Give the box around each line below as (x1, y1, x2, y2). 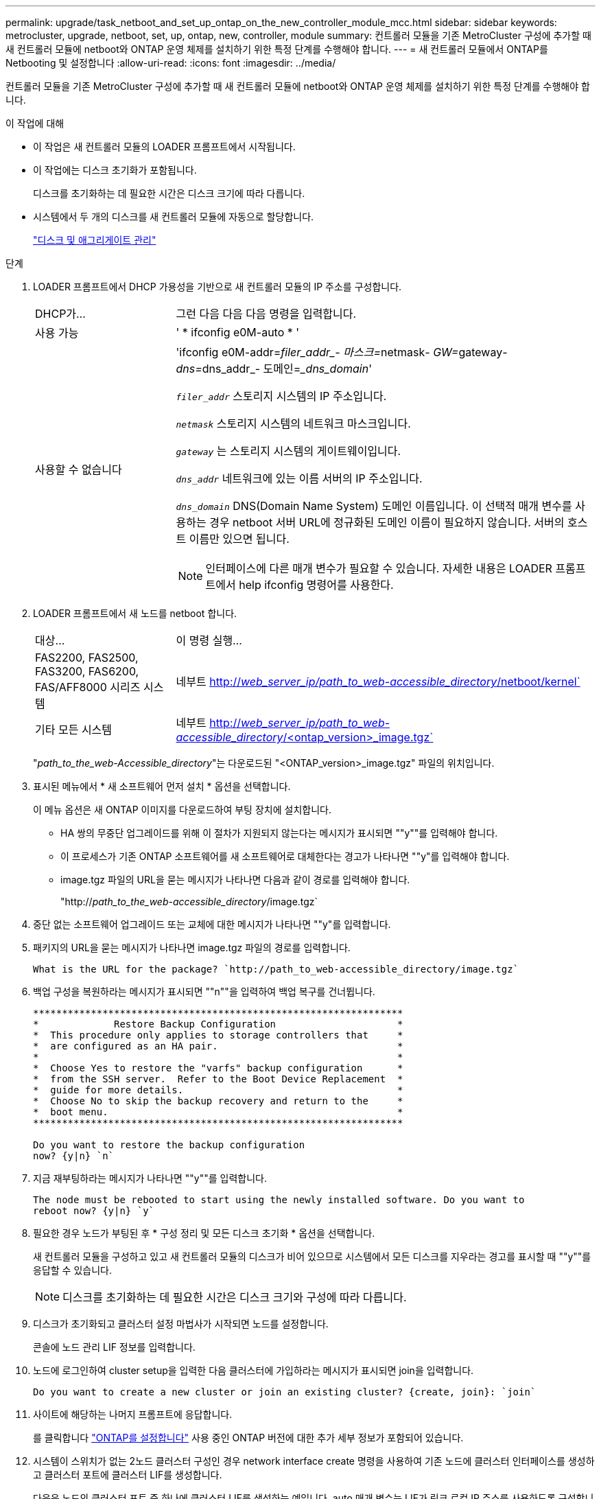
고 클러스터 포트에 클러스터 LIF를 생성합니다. (33, 1469, 222, 1480)
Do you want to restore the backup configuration (33, 1139, 305, 1150)
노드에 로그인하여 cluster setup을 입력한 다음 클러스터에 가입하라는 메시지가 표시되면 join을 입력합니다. (33, 1364, 474, 1376)
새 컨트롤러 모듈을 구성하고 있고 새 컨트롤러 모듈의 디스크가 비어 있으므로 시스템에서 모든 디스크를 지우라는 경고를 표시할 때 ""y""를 (33, 1251, 591, 1262)
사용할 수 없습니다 (35, 463, 122, 476)
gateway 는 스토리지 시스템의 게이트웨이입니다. (176, 444, 401, 458)
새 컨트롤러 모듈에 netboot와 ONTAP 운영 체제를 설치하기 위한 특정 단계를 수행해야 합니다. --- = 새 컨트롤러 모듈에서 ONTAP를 (5, 43, 548, 55)
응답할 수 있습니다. (33, 1264, 112, 1276)
